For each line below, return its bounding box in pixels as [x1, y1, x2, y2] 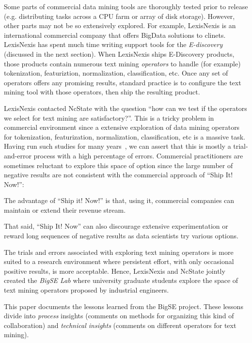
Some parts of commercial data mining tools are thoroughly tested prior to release [4, 1, 248, 11]
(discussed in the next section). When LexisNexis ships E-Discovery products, [4, 48, 235, 59]
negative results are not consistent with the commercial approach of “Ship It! [4, 170, 233, 180]
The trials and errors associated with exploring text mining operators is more [4, 247, 234, 257]
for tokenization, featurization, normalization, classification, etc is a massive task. [4, 131, 245, 141]
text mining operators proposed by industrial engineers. [4, 285, 169, 295]
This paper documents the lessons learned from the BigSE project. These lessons [4, 301, 243, 311]
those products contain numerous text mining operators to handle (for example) [4, 58, 241, 68]
